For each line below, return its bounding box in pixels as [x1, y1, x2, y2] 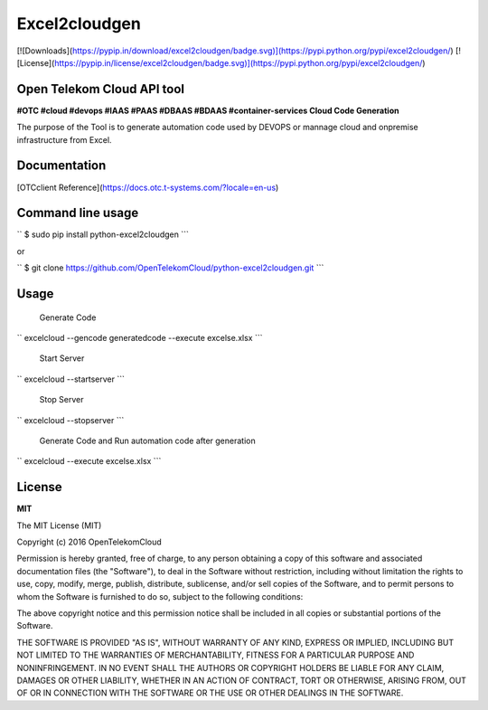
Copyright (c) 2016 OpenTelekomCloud [16, 536, 162, 547]
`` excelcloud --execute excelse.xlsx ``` [16, 456, 162, 467]
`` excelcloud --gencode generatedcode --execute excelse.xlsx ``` [16, 333, 263, 344]
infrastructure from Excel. [16, 134, 112, 145]
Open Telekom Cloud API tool [16, 81, 185, 97]
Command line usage [16, 205, 139, 221]
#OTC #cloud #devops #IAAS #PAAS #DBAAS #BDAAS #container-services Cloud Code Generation [16, 105, 399, 116]
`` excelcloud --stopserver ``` [16, 414, 125, 425]
